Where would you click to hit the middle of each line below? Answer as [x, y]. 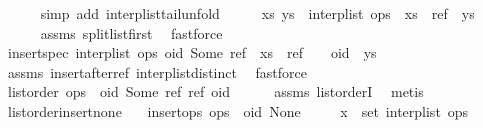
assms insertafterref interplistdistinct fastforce [157, 71]
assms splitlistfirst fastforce [131, 32]
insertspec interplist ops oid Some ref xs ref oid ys [192, 52]
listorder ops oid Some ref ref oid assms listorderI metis [215, 91]
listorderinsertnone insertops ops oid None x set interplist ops [238, 110]
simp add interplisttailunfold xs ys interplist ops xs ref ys [257, 13]
